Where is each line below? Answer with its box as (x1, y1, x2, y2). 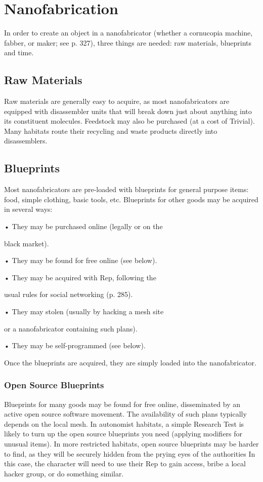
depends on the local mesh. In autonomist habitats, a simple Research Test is (4, 418, 244, 429)
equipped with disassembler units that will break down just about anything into (4, 105, 252, 116)
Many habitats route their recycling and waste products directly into (4, 125, 217, 136)
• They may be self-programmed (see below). (4, 340, 146, 351)
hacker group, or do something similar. (4, 468, 124, 478)
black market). (4, 238, 49, 248)
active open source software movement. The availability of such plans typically (4, 409, 247, 419)
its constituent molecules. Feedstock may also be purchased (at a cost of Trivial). (4, 116, 255, 126)
